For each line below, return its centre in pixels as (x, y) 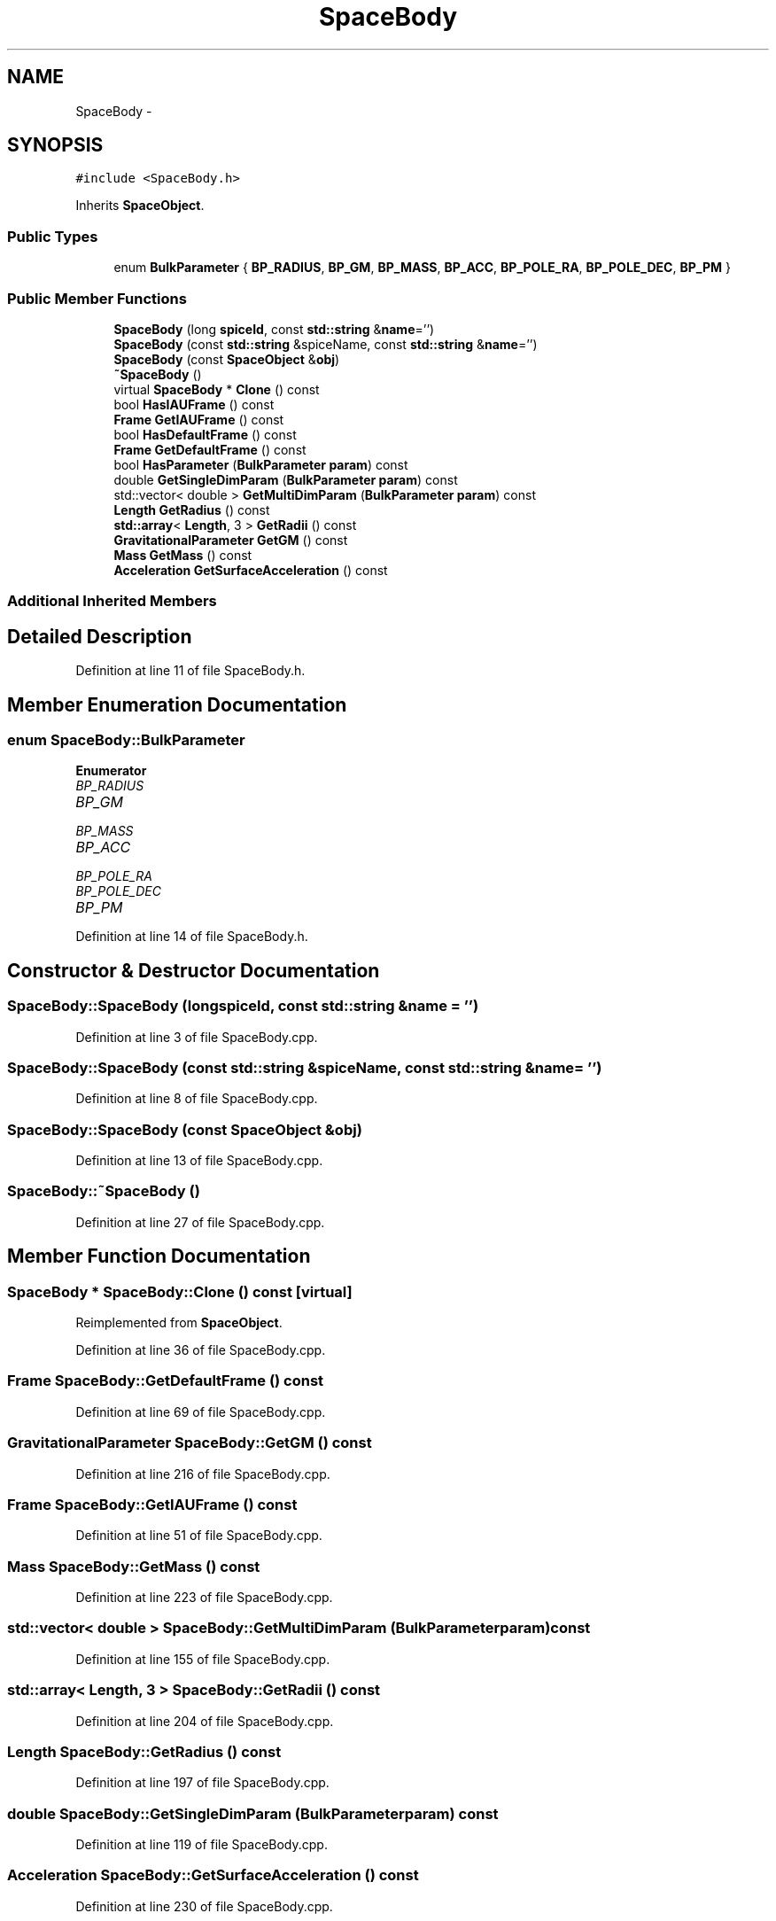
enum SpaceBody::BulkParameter (126, 740)
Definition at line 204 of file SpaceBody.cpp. (205, 1721)
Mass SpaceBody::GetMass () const (134, 1566)
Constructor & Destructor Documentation (194, 970)
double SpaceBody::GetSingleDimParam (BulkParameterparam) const (253, 1813)
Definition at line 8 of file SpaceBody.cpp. (197, 1099)
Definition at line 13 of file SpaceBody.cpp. (199, 1161)
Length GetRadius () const (192, 509)
